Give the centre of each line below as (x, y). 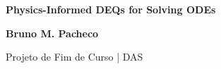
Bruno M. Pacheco (52, 33)
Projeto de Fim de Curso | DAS (74, 57)
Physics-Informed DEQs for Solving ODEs (111, 9)
